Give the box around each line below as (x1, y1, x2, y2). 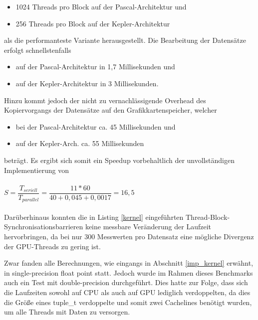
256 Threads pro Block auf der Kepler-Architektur (15, 18, 170, 28)
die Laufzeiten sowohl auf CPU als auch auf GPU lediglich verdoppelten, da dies (4, 287, 251, 297)
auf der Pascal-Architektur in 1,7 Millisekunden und (15, 61, 175, 72)
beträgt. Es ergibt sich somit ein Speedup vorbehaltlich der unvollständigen (4, 155, 235, 165)
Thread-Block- (185, 211, 230, 222)
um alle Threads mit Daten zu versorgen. (4, 307, 130, 317)
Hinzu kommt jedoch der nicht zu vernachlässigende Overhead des (4, 95, 206, 105)
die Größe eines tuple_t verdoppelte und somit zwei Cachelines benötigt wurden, (4, 297, 252, 307)
